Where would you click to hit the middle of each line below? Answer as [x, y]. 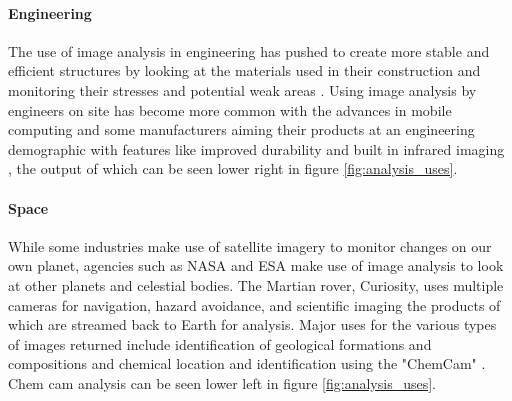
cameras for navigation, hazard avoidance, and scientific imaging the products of [254, 304]
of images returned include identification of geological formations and [220, 343]
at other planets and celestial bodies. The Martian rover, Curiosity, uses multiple [256, 284]
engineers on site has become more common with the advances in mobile [230, 109]
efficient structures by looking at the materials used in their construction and [244, 70]
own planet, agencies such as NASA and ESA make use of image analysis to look [256, 265]
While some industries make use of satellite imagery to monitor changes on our [250, 245]
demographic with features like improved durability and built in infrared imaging [256, 148]
